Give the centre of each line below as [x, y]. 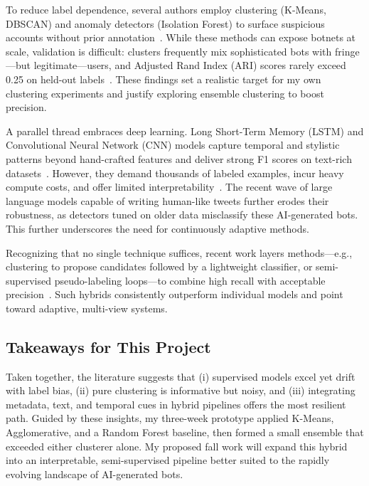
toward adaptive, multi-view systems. [87, 308]
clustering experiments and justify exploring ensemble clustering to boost [165, 93]
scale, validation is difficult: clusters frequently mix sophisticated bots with [169, 51]
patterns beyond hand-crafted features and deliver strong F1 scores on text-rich [179, 158]
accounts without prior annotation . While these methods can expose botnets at [181, 37]
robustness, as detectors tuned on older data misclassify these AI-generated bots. [182, 215]
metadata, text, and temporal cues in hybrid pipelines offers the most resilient [176, 404]
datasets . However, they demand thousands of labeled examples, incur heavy [175, 173]
